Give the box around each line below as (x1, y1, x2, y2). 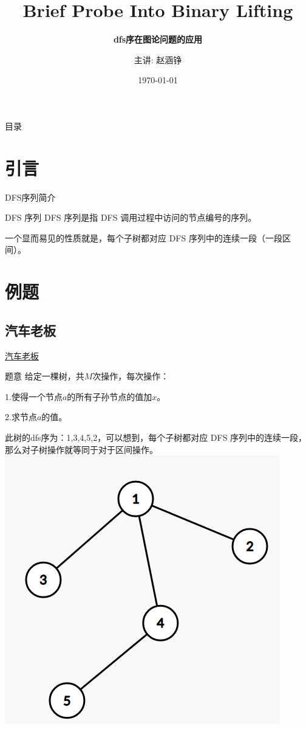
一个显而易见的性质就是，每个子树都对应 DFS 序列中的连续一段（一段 (5, 231, 282, 244)
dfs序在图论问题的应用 (113, 33, 203, 46)
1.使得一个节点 (5, 390, 63, 403)
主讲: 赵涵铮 (134, 53, 182, 66)
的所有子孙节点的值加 (67, 390, 152, 403)
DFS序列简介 (5, 190, 56, 203)
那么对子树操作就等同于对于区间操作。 (5, 443, 158, 455)
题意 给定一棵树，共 (5, 370, 84, 382)
